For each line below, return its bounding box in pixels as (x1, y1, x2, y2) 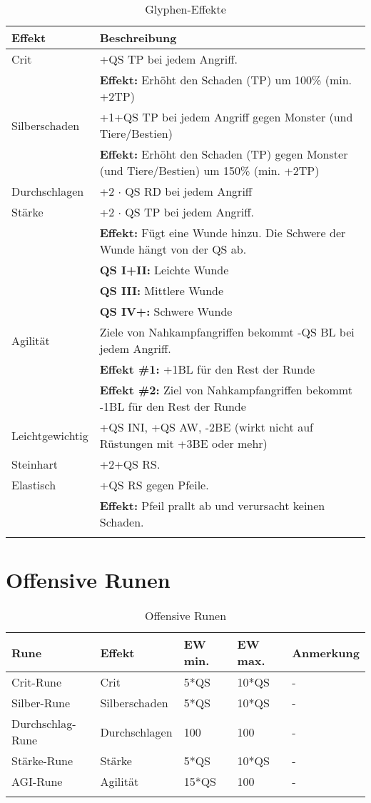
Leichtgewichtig (11, 427, 88, 444)
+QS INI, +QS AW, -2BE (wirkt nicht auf (99, 419, 313, 435)
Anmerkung (292, 644, 360, 661)
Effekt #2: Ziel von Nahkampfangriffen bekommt (99, 381, 352, 398)
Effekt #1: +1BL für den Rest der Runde (99, 361, 315, 377)
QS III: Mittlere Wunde (99, 282, 224, 299)
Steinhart (11, 456, 58, 472)
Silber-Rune (11, 694, 71, 712)
